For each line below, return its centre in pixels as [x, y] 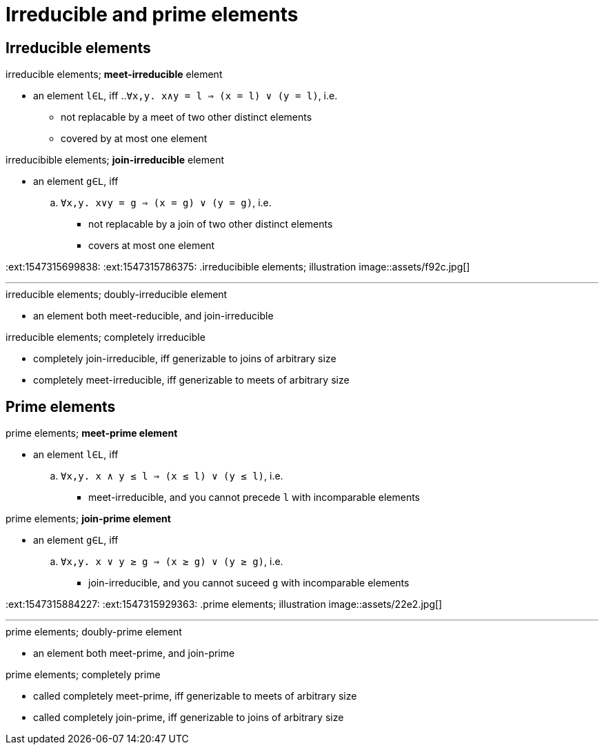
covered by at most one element [134, 139]
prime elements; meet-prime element [92, 433]
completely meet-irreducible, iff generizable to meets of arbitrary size [191, 380]
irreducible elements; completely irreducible [105, 337]
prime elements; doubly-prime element [94, 632]
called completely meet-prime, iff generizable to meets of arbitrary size [195, 696]
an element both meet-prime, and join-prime [134, 653]
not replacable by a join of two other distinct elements [211, 224]
